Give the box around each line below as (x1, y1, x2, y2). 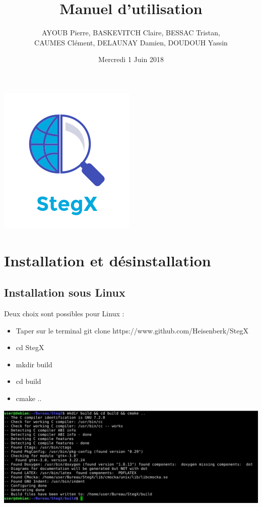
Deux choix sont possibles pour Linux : (4, 308, 124, 319)
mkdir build (16, 359, 52, 369)
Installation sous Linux (4, 285, 125, 300)
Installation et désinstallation (4, 250, 211, 270)
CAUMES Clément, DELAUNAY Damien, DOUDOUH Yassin (34, 37, 228, 47)
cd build (16, 376, 41, 386)
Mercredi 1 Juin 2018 (98, 54, 164, 65)
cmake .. (16, 393, 42, 404)
